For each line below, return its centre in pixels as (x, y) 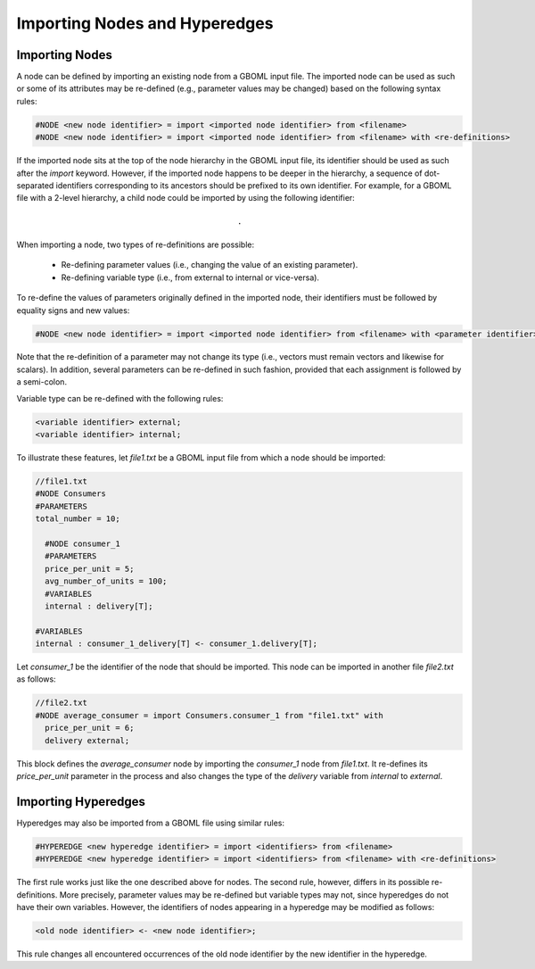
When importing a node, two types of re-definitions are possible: (135, 244)
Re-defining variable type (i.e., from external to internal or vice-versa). (190, 277)
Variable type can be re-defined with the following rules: (120, 398)
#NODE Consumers (71, 494)
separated (35, 185)
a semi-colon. (41, 382)
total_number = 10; (78, 519)
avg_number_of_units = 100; (106, 581)
